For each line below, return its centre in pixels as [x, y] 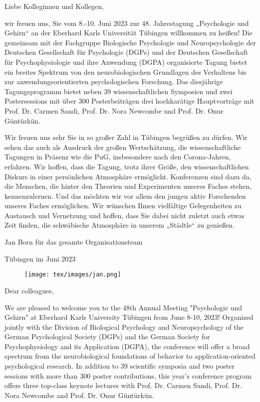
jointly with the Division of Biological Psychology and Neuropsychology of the [124, 327]
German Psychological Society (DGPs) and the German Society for [107, 336]
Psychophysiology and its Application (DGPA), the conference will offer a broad [127, 346]
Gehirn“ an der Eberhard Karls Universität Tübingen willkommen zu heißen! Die [129, 33]
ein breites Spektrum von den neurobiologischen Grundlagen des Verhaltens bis [126, 71]
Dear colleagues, [29, 290]
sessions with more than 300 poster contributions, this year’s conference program [128, 375]
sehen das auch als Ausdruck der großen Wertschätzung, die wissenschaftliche [123, 147]
